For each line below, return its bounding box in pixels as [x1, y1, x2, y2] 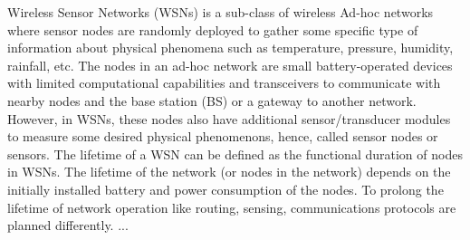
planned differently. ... [7, 216, 129, 235]
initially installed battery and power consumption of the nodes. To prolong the [7, 179, 444, 198]
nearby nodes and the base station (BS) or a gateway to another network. [7, 91, 417, 110]
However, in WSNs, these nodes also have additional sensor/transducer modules [7, 109, 451, 128]
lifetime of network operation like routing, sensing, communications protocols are [7, 197, 456, 216]
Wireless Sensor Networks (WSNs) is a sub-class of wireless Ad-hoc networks [7, 3, 434, 21]
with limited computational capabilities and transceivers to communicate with [7, 73, 441, 92]
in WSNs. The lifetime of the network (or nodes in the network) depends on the [7, 162, 451, 181]
